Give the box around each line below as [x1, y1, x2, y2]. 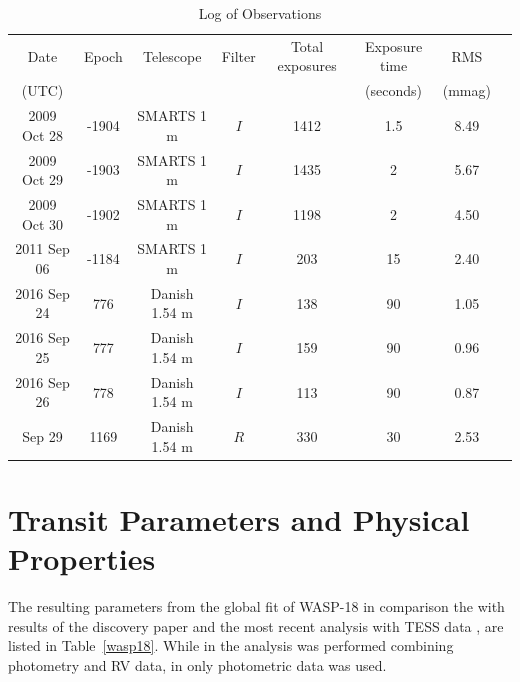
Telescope [143, 45, 202, 66]
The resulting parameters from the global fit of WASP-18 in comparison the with [8, 596, 505, 617]
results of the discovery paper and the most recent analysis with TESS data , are [8, 615, 504, 636]
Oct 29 [21, 169, 64, 190]
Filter [221, 45, 256, 66]
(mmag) [442, 80, 491, 101]
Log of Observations [198, 3, 322, 23]
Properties [8, 538, 156, 579]
